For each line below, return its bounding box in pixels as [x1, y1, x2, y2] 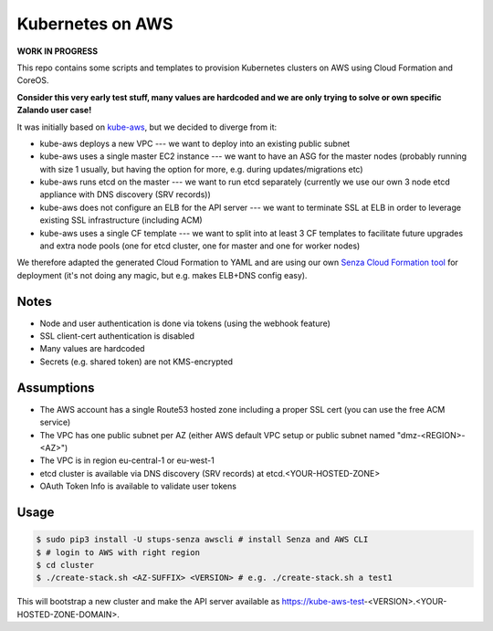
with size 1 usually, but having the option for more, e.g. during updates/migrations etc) [39, 163, 364, 174]
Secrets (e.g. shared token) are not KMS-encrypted [39, 356, 233, 367]
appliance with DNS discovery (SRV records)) [39, 189, 212, 200]
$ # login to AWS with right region [36, 547, 201, 557]
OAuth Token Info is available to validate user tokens [39, 480, 237, 492]
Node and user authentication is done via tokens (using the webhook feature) [39, 318, 330, 329]
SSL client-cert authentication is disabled [39, 331, 195, 342]
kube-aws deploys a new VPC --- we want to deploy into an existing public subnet [39, 138, 351, 149]
